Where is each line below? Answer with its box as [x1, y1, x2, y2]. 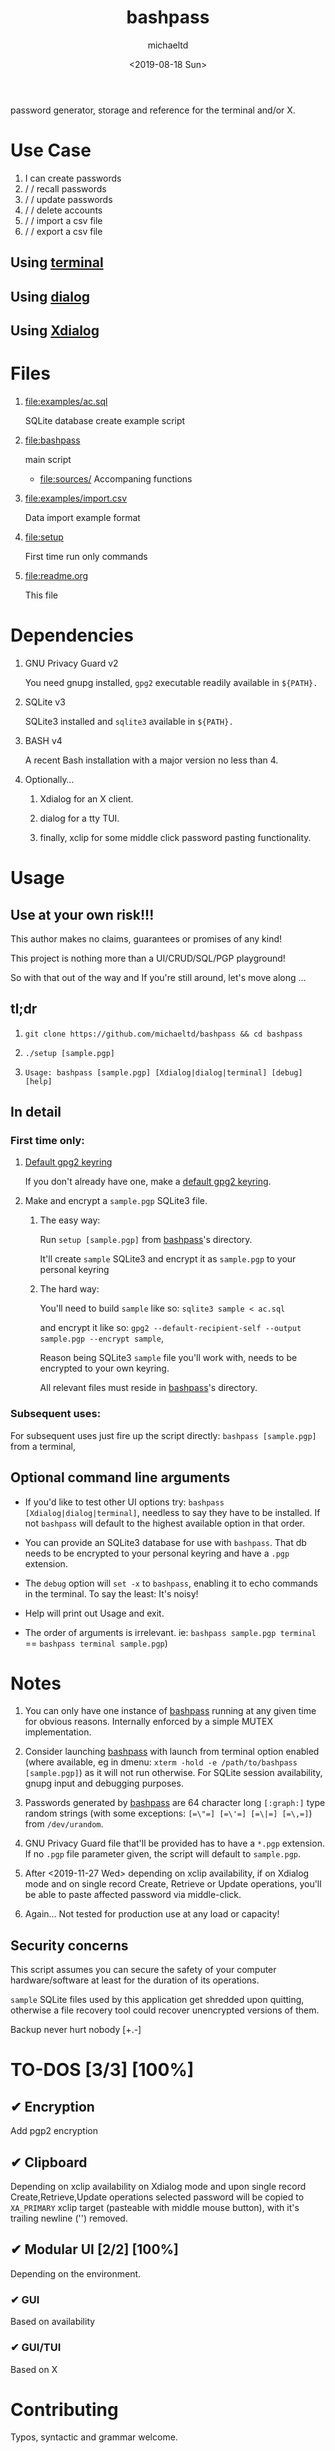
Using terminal [10, 254, 104, 271]
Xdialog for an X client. [39, 792, 134, 805]
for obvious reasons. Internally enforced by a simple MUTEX [24, 1716, 274, 1728]
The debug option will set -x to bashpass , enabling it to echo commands [24, 1577, 318, 1589]
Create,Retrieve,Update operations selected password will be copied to [10, 2191, 305, 2203]
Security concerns [10, 1937, 129, 1954]
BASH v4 [24, 734, 63, 746]
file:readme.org [24, 569, 89, 581]
